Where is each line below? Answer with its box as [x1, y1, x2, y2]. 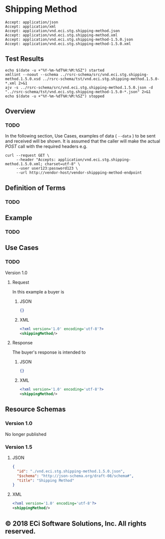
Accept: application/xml [5, 24, 56, 29]
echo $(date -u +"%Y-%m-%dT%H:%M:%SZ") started [5, 68, 105, 72]
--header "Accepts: [16, 157, 56, 162]
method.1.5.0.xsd [5, 76, 41, 81]
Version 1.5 [5, 443, 33, 450]
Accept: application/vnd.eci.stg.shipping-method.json [5, 28, 120, 33]
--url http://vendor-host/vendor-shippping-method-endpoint [16, 170, 142, 176]
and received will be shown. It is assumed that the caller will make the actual [5, 138, 160, 144]
